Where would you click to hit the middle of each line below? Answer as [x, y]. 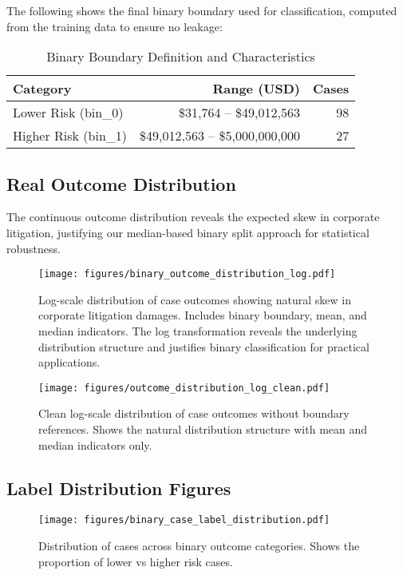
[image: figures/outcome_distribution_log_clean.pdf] [184, 388]
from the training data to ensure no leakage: [115, 26]
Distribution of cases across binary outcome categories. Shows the [199, 546]
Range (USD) [256, 89]
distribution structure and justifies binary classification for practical [204, 346]
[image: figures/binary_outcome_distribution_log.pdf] [187, 274]
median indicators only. [95, 444]
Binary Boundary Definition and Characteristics [181, 57]
